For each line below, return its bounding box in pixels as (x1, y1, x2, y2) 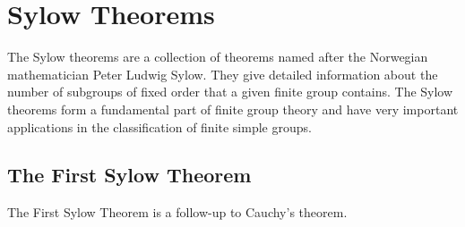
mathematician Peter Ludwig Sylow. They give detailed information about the (7, 64, 438, 83)
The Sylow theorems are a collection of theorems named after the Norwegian (7, 47, 428, 66)
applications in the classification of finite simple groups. (7, 117, 312, 136)
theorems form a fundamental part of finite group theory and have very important (7, 99, 459, 118)
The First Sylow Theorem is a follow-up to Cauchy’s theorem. (7, 203, 348, 222)
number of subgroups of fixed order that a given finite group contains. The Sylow (7, 82, 453, 101)
